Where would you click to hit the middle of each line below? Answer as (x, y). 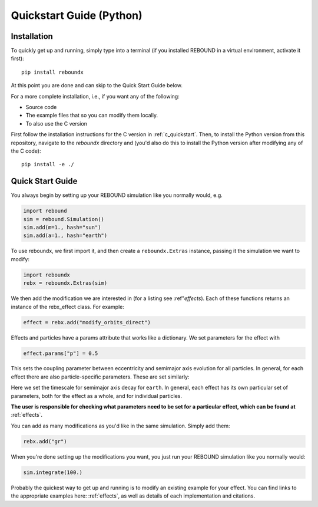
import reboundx (47, 275)
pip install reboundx (52, 72)
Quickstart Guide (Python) (77, 15)
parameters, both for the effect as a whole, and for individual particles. (97, 396)
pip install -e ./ (48, 164)
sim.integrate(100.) (53, 472)
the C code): (26, 151)
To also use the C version (57, 123)
